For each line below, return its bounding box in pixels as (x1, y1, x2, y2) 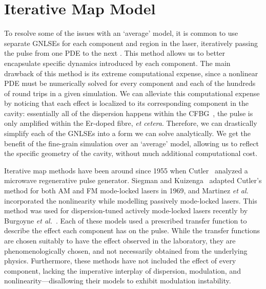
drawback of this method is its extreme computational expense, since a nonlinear (4, 68, 258, 78)
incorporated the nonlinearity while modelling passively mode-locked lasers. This (4, 195, 257, 206)
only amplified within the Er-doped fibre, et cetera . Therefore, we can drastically (4, 118, 257, 128)
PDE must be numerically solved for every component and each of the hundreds (4, 78, 256, 88)
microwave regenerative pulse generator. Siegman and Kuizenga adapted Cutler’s (4, 175, 262, 186)
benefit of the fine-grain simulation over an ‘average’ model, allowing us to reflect (4, 138, 259, 148)
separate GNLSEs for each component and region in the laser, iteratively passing (4, 37, 258, 48)
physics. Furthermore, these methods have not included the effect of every (4, 255, 236, 266)
